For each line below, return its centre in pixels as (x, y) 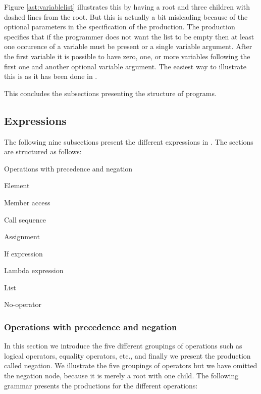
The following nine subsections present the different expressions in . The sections (129, 141)
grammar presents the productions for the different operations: (101, 385)
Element (17, 185)
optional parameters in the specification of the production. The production (120, 27)
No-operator (23, 304)
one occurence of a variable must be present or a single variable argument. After (128, 46)
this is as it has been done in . (51, 76)
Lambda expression (34, 270)
